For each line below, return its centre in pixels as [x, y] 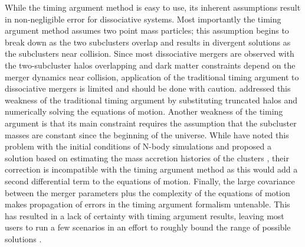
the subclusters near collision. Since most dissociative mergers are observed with [150, 53]
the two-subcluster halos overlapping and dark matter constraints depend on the [150, 65]
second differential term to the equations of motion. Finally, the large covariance [150, 181]
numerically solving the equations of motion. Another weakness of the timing [144, 111]
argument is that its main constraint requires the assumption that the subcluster [151, 123]
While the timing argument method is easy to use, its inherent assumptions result [153, 7]
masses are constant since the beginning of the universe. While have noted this [147, 134]
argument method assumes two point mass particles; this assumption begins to [147, 30]
